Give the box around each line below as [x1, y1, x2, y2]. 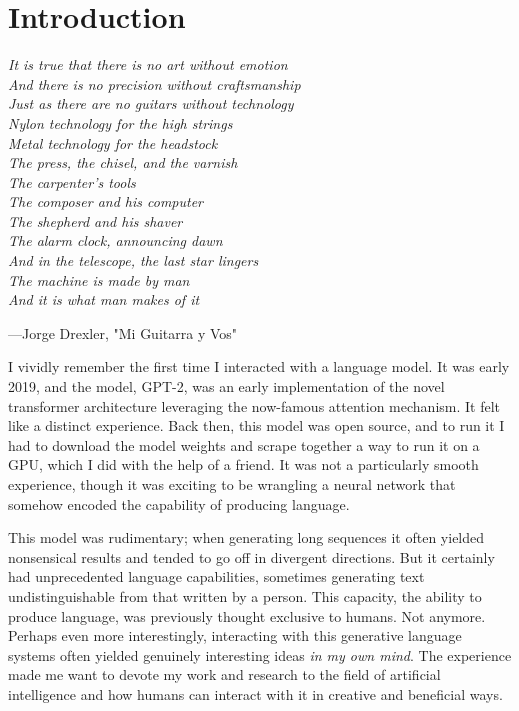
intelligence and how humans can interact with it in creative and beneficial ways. [8, 683, 503, 704]
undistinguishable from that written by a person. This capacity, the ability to [8, 585, 482, 606]
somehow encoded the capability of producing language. [8, 493, 350, 514]
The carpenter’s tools [8, 171, 136, 192]
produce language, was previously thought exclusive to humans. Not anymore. [8, 605, 486, 626]
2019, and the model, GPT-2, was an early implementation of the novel [8, 376, 445, 397]
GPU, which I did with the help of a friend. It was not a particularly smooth [8, 454, 479, 475]
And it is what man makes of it [8, 289, 200, 310]
